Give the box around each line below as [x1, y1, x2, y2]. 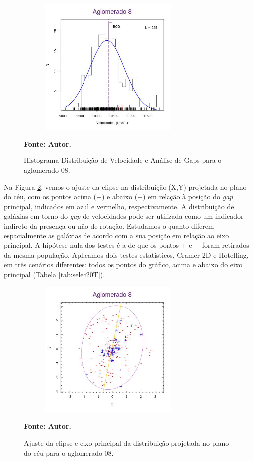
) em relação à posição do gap [143, 191, 233, 202]
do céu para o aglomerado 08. [24, 447, 114, 458]
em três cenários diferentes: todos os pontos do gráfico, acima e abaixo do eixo [4, 259, 243, 270]
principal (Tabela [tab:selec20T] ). [4, 269, 105, 279]
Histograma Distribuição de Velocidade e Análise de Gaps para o [24, 155, 222, 165]
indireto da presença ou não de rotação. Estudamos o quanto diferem [4, 220, 214, 230]
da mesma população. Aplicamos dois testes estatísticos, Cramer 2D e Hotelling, [4, 249, 249, 260]
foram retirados [202, 240, 249, 250]
